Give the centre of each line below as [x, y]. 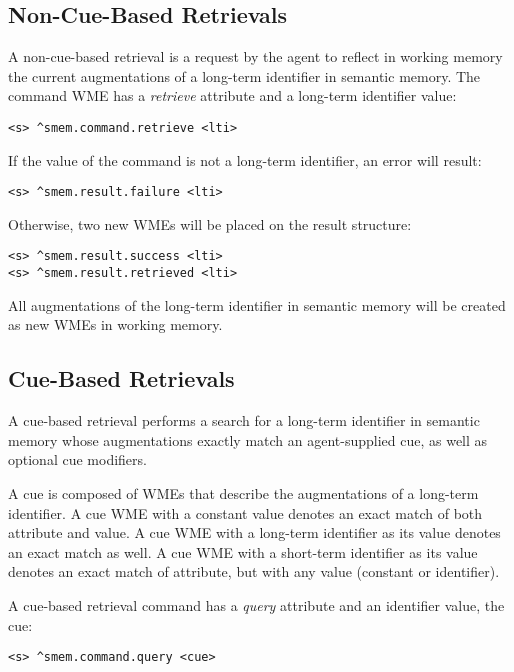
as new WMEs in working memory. [115, 324]
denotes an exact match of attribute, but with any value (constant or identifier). [254, 571]
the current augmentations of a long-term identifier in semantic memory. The [244, 75]
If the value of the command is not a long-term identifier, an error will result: [245, 159]
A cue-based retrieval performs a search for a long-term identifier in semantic [244, 420]
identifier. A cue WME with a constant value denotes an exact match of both [245, 512]
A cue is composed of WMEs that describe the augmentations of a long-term [243, 492]
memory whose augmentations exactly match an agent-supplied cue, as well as [248, 439]
